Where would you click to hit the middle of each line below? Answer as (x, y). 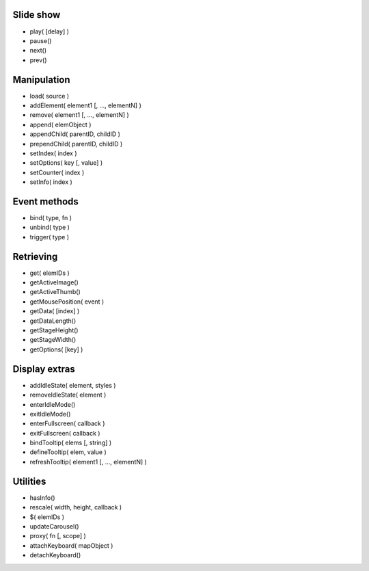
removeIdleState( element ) (68, 395)
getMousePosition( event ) (67, 302)
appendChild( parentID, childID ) (75, 134)
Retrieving (35, 256)
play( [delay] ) (50, 31)
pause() (41, 40)
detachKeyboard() (55, 555)
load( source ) (50, 96)
